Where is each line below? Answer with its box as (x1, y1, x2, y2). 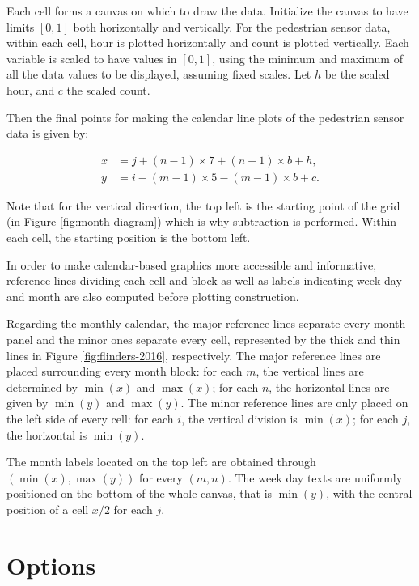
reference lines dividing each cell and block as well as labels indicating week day (6, 272, 402, 289)
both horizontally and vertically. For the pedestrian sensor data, (73, 18, 391, 35)
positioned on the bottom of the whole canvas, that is (6, 485, 273, 502)
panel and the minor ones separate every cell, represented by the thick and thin (6, 330, 400, 347)
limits (6, 18, 35, 35)
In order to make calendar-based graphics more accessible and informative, (6, 256, 377, 273)
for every (139, 469, 183, 486)
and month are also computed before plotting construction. (6, 287, 299, 304)
